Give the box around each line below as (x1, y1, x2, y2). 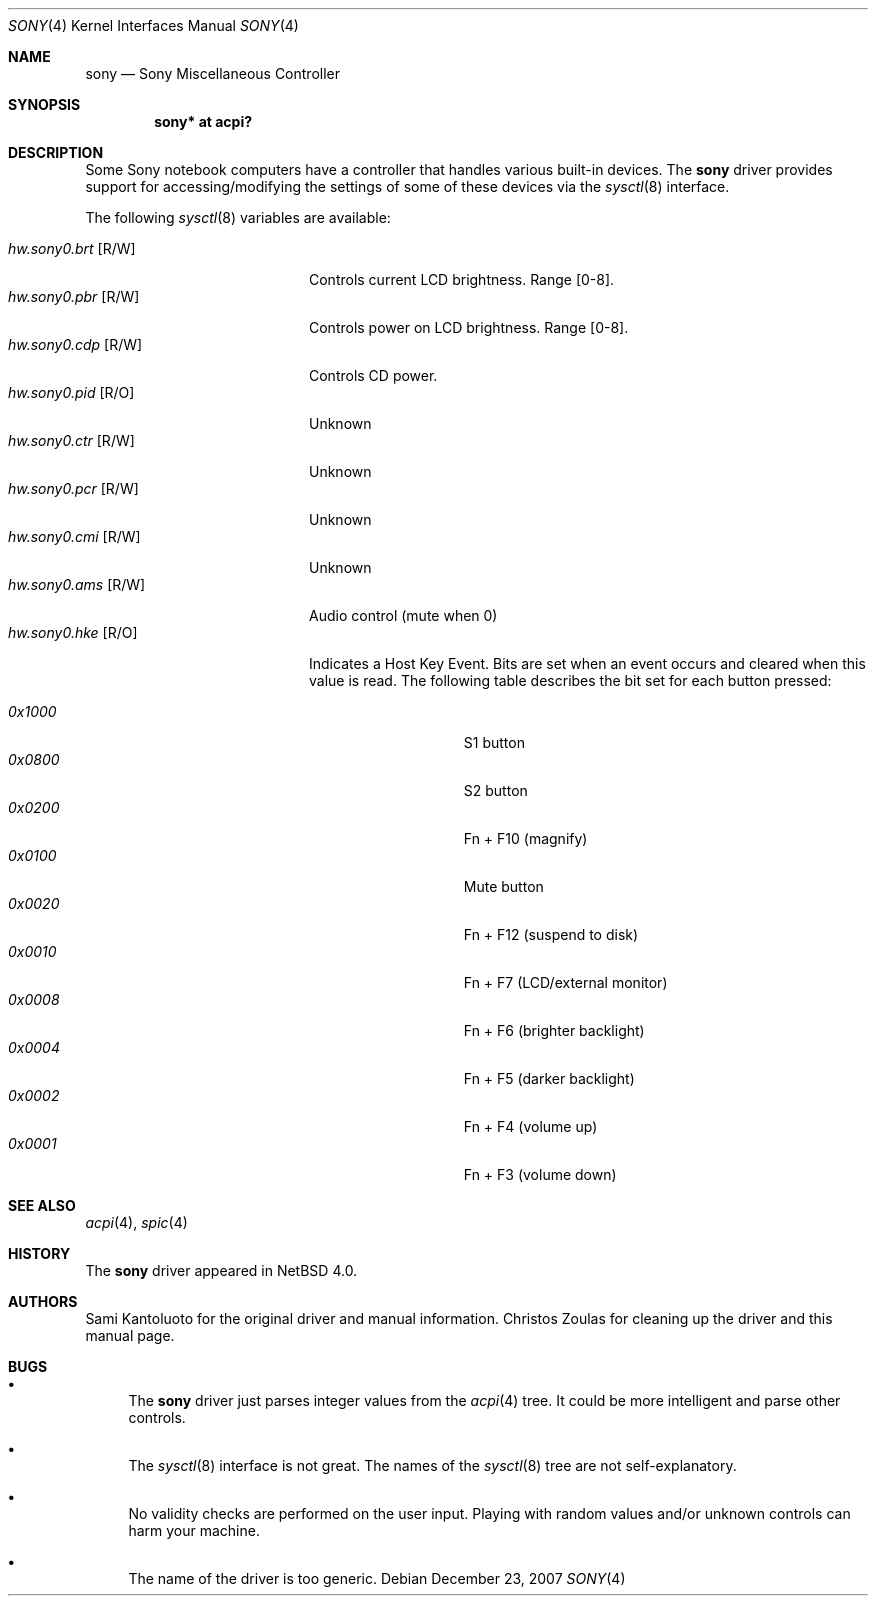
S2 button (463, 782, 528, 799)
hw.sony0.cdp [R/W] (8, 336, 143, 353)
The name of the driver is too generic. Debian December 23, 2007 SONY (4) (128, 1570, 626, 1587)
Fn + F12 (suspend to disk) (463, 926, 639, 943)
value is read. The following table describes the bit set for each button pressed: (309, 672, 832, 689)
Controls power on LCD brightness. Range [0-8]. (309, 319, 629, 336)
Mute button (463, 878, 544, 895)
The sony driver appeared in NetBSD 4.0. (85, 1262, 358, 1279)
